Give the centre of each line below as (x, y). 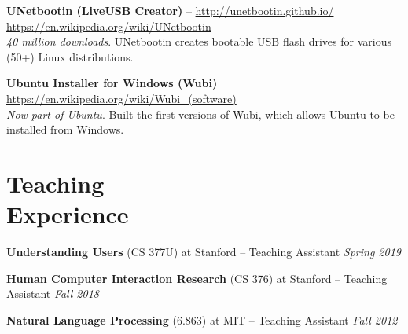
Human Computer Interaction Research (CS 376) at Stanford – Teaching (197, 278)
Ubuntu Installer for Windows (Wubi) (112, 83)
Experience (68, 214)
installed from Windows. (65, 129)
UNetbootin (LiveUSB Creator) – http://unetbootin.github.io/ (170, 10)
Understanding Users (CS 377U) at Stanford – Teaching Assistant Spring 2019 (204, 252)
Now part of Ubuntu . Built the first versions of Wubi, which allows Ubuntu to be (200, 114)
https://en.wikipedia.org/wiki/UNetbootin (109, 26)
